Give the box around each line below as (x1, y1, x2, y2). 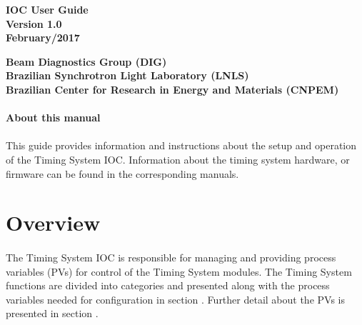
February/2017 (6, 30, 80, 45)
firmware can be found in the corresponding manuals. (6, 166, 239, 181)
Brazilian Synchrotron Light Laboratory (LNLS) (6, 68, 249, 83)
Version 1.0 (6, 16, 62, 31)
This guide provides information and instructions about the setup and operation (6, 138, 357, 153)
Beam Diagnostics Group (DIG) (6, 54, 167, 69)
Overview (6, 208, 101, 237)
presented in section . (6, 306, 99, 321)
